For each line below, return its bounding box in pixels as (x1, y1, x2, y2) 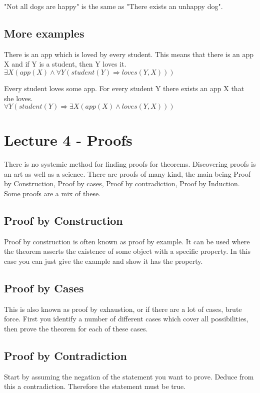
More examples (4, 25, 84, 41)
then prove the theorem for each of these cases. (4, 323, 148, 334)
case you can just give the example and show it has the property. (4, 256, 203, 266)
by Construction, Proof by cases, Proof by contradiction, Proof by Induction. (4, 178, 240, 189)
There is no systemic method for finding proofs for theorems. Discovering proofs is (4, 159, 256, 169)
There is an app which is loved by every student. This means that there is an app (4, 49, 254, 59)
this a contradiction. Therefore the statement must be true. (4, 381, 186, 391)
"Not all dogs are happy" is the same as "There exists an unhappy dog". (4, 1, 223, 11)
